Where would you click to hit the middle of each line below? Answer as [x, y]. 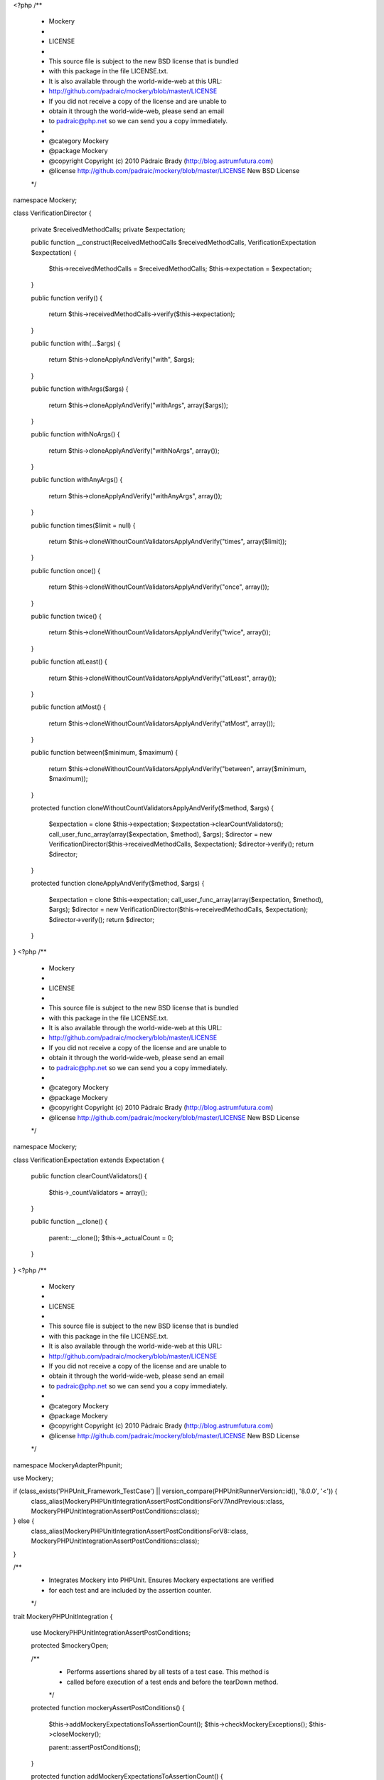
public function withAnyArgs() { [77, 480]
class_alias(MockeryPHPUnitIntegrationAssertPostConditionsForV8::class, [139, 1531]
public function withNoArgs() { [75, 434]
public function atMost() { [69, 707]
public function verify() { [67, 298]
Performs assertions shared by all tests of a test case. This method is [168, 1672]
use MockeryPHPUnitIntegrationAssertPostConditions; [111, 1633]
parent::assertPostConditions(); [95, 1747]
